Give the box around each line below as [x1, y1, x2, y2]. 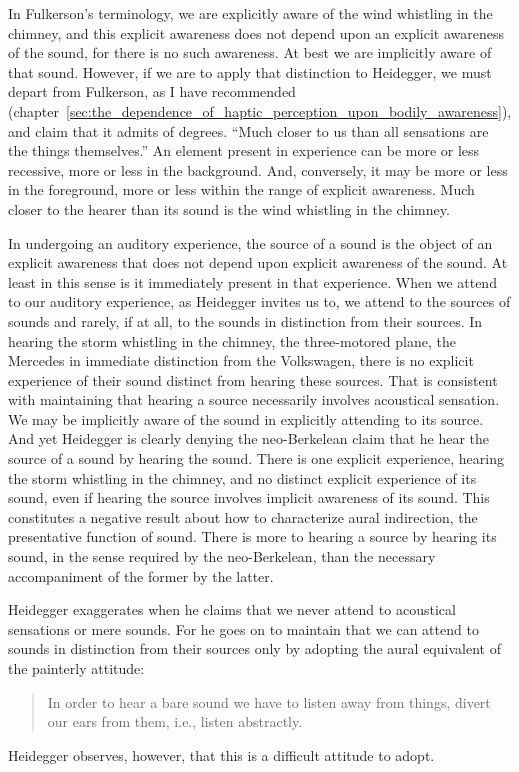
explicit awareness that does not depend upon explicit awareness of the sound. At [8, 252, 508, 273]
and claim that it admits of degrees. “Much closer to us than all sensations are [8, 120, 489, 141]
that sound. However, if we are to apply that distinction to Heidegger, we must [8, 61, 492, 82]
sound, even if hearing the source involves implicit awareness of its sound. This [8, 487, 490, 508]
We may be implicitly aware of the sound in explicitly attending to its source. [8, 408, 484, 429]
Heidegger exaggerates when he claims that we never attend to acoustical [8, 599, 456, 620]
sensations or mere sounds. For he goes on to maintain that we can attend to [8, 618, 479, 639]
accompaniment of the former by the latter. [8, 565, 274, 586]
